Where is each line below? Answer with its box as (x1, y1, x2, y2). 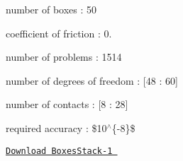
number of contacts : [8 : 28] (6, 97, 128, 112)
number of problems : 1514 (6, 49, 122, 64)
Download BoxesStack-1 (6, 145, 113, 156)
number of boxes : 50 (6, 2, 97, 16)
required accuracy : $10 (6, 120, 107, 135)
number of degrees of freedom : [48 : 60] (6, 73, 178, 88)
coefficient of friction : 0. (6, 25, 112, 40)
